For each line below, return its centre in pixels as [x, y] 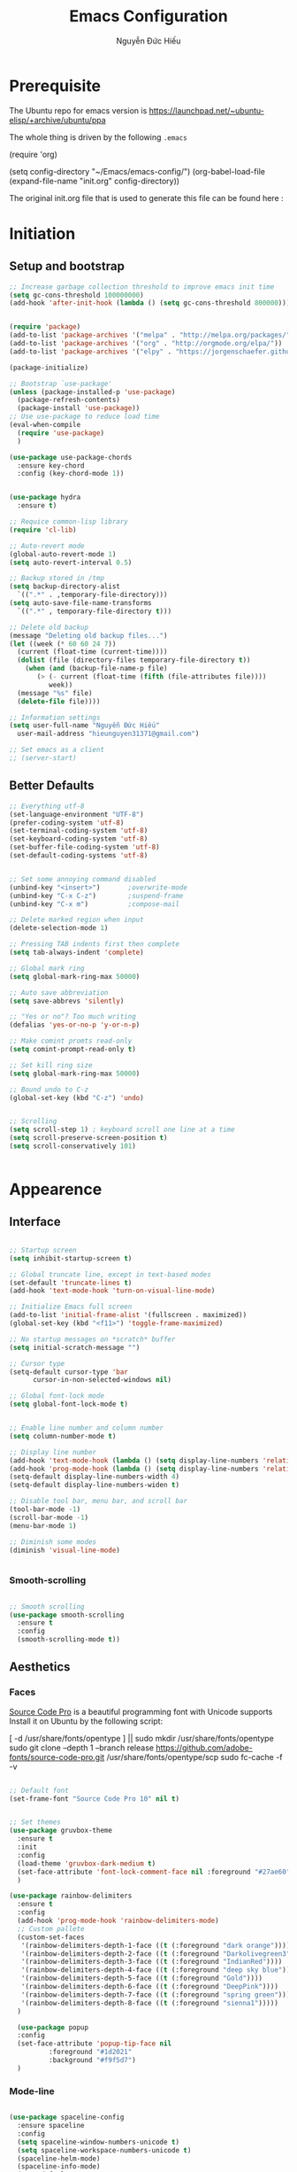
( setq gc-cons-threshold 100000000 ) [76, 295]
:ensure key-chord [51, 465]
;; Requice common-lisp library [69, 522]
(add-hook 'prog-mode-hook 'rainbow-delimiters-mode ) [118, 1921]
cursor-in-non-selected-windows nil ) [102, 1380]
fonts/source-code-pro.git [57, 1757]
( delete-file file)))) [59, 702]
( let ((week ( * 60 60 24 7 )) [63, 644]
